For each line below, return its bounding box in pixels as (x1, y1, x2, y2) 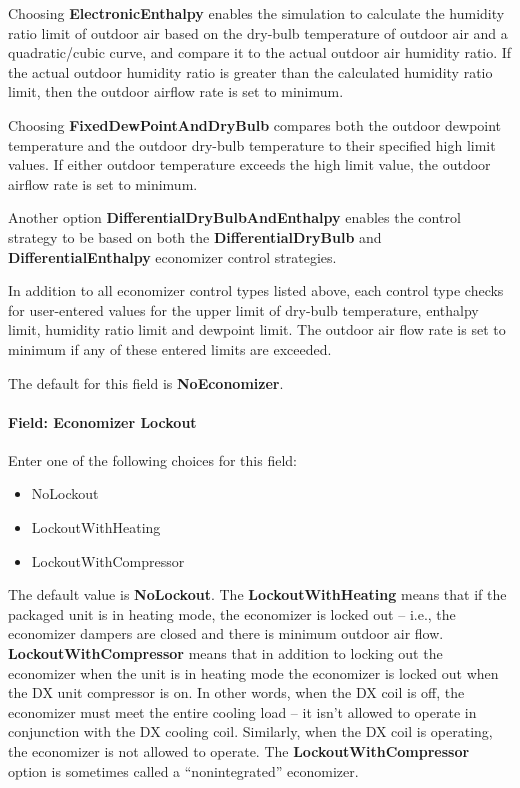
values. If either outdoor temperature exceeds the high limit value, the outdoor (8, 154, 491, 175)
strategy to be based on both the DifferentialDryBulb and (8, 226, 382, 247)
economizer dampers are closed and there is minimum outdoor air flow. (8, 623, 444, 644)
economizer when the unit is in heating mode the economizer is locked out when (8, 662, 499, 683)
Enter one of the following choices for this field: (8, 449, 297, 470)
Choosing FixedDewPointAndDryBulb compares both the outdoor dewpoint (8, 114, 502, 135)
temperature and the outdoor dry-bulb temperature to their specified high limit (8, 134, 496, 155)
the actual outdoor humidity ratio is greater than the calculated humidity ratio (8, 61, 493, 82)
